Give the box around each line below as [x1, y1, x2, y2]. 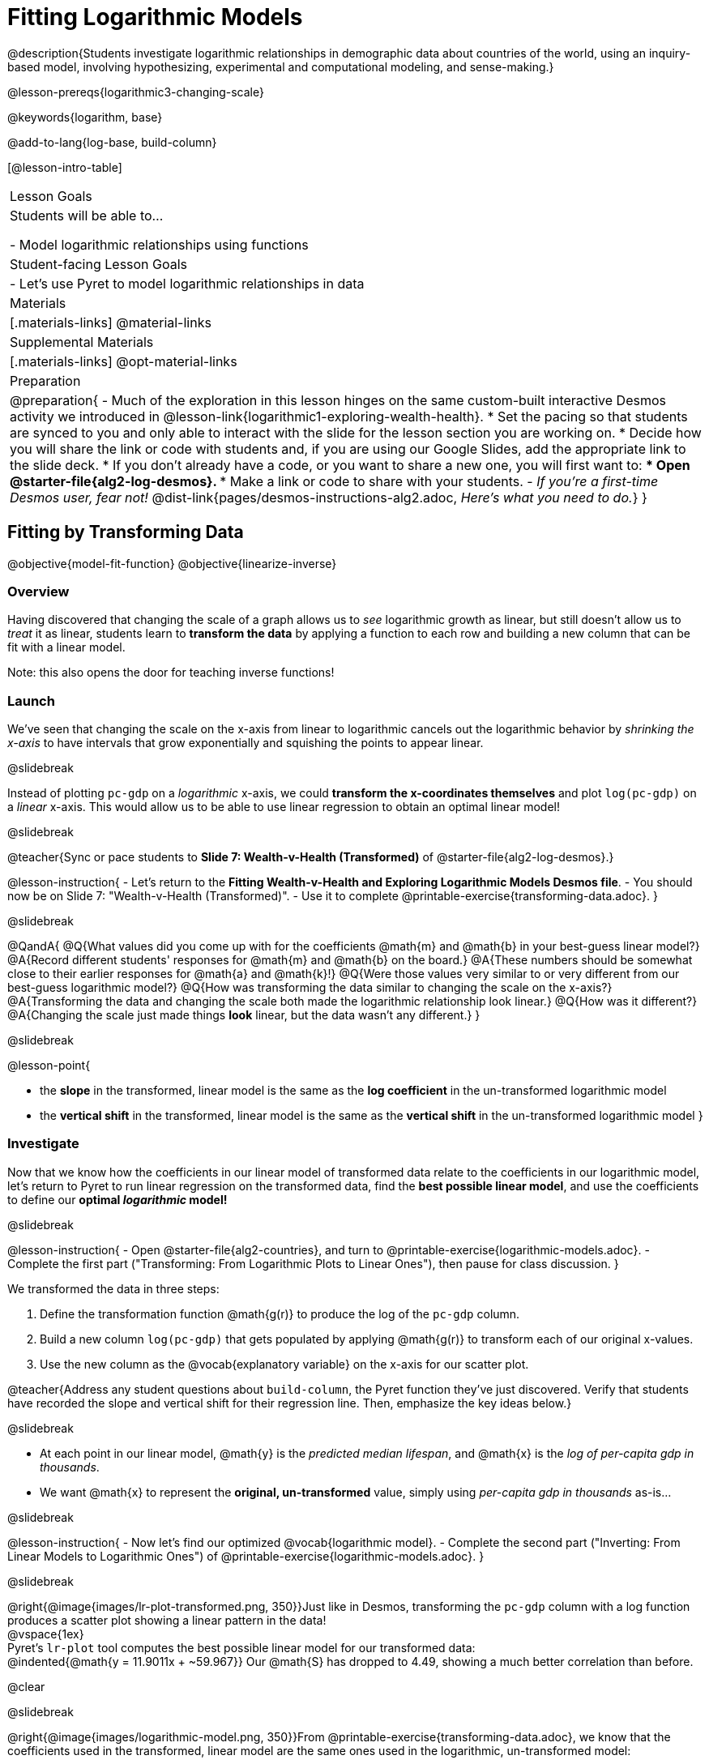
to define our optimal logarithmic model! [7, 1192, 228, 1207]
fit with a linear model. [7, 640, 126, 655]
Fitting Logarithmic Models [7, 3, 303, 31]
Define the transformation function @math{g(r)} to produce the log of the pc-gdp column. [40, 1306, 520, 1321]
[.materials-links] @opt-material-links [10, 352, 237, 369]
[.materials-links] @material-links [10, 314, 211, 331]
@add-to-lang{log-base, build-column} [7, 135, 217, 149]
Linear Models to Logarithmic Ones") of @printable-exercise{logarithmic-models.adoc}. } [7, 1548, 485, 1563]
